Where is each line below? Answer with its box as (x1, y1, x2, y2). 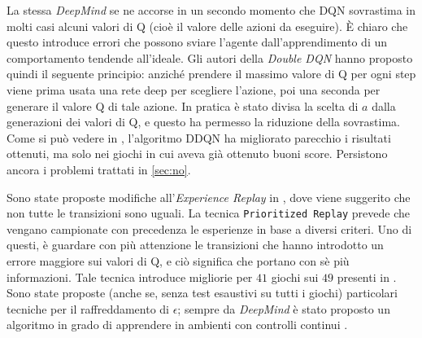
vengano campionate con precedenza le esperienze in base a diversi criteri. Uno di (7, 220, 412, 237)
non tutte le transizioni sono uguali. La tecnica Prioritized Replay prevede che (7, 204, 411, 222)
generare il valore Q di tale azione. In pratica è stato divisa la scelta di (7, 97, 359, 114)
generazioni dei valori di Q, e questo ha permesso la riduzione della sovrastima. (7, 113, 400, 130)
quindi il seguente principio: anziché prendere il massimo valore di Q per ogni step (7, 65, 416, 82)
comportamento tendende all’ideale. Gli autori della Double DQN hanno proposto (7, 49, 413, 66)
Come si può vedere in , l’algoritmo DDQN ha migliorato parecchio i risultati (7, 129, 391, 146)
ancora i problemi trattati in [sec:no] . (7, 160, 191, 178)
